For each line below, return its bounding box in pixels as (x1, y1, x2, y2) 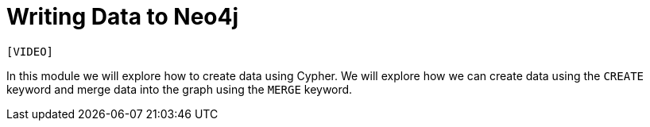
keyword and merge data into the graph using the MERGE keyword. (6, 82, 353, 96)
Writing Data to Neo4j (6, 3, 239, 30)
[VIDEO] (6, 44, 54, 58)
